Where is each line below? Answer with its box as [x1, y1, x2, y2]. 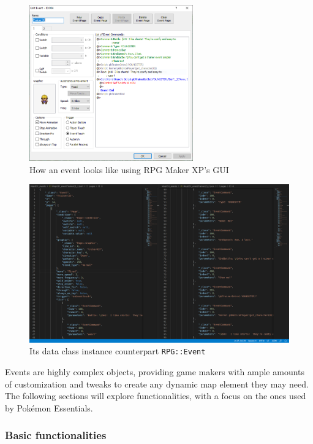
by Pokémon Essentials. [5, 401, 93, 414]
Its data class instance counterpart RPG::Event [29, 345, 206, 357]
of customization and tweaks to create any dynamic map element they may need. [5, 377, 309, 390]
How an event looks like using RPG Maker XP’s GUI [29, 163, 229, 176]
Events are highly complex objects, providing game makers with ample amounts [5, 365, 305, 378]
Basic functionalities [5, 427, 107, 443]
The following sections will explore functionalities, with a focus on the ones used [5, 389, 306, 402]
